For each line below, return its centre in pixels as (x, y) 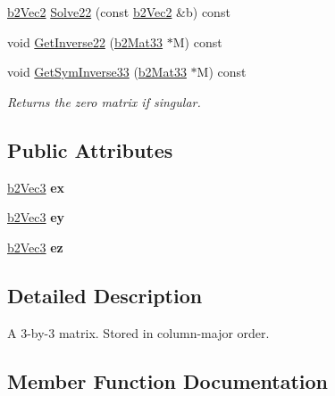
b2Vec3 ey (36, 217)
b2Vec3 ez (35, 247)
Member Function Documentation (168, 380)
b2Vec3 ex (36, 187)
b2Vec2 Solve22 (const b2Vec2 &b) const (119, 12)
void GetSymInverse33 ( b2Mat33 (97, 72)
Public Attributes (90, 149)
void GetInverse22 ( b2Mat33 (85, 41)
